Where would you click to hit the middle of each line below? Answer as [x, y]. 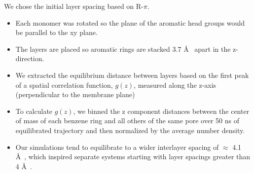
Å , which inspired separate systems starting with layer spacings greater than [133, 156]
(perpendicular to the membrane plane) [75, 94]
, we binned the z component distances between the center [161, 111]
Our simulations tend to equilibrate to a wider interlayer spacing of [117, 147]
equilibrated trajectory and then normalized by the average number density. [130, 130]
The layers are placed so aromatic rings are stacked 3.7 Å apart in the [123, 49]
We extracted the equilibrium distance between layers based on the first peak [132, 75]
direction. [30, 58]
